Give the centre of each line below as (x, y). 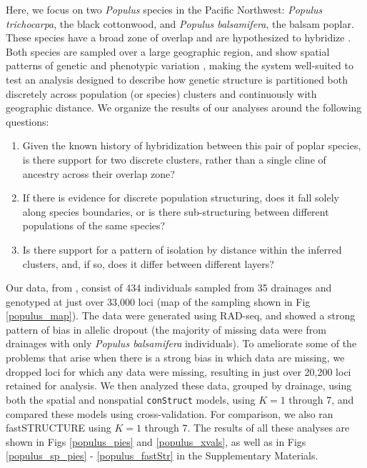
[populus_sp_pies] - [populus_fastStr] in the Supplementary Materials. (162, 455)
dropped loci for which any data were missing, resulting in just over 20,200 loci (179, 371)
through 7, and (321, 399)
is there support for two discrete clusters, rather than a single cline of (174, 159)
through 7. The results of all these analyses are (247, 428)
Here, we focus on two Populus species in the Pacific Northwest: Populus (164, 9)
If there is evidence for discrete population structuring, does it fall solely (181, 198)
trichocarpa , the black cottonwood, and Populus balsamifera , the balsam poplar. (180, 23)
